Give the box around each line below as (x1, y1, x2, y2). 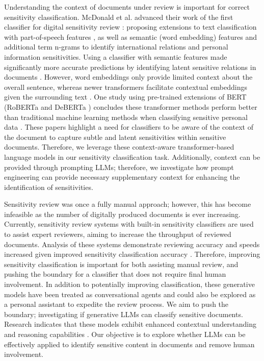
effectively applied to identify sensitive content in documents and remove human (4, 339, 255, 349)
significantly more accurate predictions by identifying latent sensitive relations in (4, 61, 256, 72)
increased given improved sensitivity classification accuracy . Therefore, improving (4, 249, 260, 259)
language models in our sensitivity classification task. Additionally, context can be (4, 151, 260, 162)
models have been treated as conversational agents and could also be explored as (4, 288, 256, 299)
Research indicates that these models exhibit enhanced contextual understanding (4, 319, 256, 329)
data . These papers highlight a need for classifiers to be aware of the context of (4, 122, 253, 132)
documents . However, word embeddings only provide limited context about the (4, 71, 253, 82)
